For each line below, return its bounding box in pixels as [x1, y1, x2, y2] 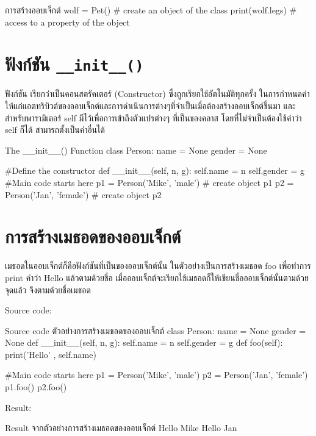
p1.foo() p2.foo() [5, 381, 67, 393]
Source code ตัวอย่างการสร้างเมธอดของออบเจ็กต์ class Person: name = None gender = [5, 324, 306, 337]
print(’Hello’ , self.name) [5, 348, 96, 360]
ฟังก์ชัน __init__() [5, 51, 144, 76]
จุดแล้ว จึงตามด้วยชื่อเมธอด [5, 283, 91, 296]
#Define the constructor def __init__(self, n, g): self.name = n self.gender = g [5, 164, 305, 177]
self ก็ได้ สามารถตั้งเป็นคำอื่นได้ [5, 123, 105, 136]
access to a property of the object [5, 15, 130, 28]
